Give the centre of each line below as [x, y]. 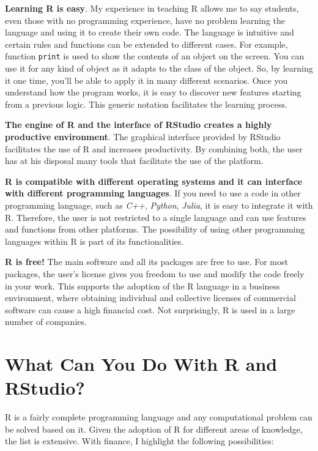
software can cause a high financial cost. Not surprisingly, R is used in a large [150, 309]
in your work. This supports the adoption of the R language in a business [142, 285]
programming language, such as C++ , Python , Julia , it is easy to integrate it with [159, 205]
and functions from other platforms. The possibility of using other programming [155, 229]
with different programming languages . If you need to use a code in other [153, 193]
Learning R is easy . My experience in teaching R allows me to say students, [152, 8]
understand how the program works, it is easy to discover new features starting [153, 92]
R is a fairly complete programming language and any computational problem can [159, 417]
